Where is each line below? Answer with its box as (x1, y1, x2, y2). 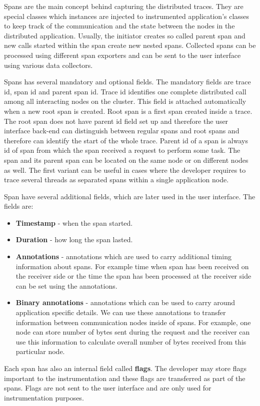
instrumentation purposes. (4, 392, 84, 403)
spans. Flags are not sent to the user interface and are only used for (4, 383, 211, 393)
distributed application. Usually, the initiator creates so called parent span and (4, 30, 245, 40)
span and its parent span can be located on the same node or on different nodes (4, 154, 248, 165)
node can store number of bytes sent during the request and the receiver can (15, 327, 250, 337)
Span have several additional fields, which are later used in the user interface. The (4, 191, 255, 201)
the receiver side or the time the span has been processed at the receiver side (15, 271, 251, 281)
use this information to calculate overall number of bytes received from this (15, 336, 246, 347)
